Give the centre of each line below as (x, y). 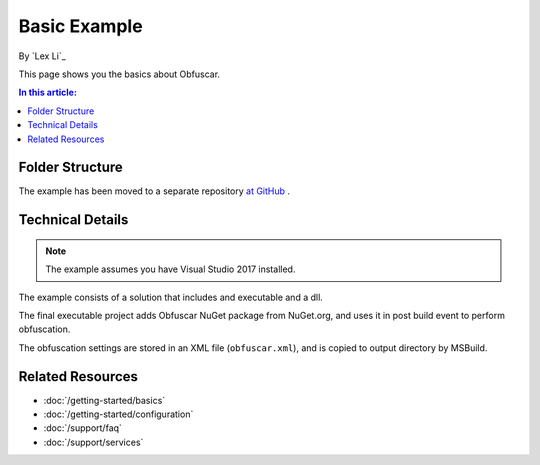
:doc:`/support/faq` (82, 428)
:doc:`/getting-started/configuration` (118, 414)
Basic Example (81, 26)
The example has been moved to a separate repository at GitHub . (154, 191)
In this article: (47, 92)
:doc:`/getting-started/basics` (104, 400)
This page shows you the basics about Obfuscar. (119, 74)
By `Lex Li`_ (42, 56)
